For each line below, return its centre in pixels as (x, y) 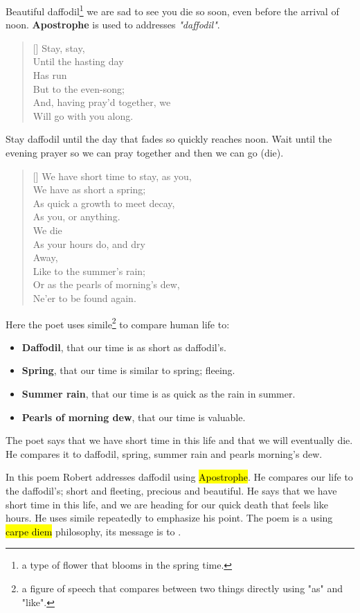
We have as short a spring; (89, 189)
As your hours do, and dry (89, 243)
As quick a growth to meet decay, (104, 203)
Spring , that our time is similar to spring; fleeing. (128, 370)
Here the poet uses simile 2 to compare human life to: (118, 323)
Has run (50, 75)
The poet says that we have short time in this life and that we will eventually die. (179, 440)
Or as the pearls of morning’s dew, (106, 284)
